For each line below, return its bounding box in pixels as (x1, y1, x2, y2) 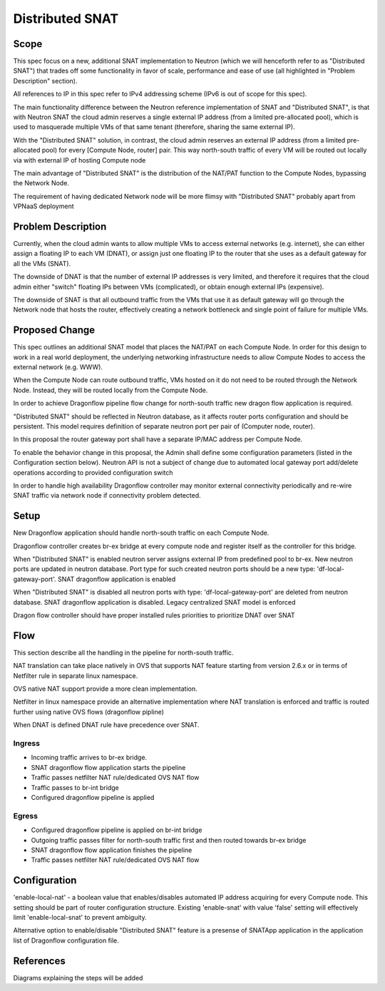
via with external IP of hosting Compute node (13, 155, 146, 164)
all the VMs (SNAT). (13, 259, 71, 267)
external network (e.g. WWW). (13, 363, 103, 371)
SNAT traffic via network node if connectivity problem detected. (13, 491, 201, 500)
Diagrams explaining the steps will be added (13, 973, 143, 982)
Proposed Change (13, 324, 96, 337)
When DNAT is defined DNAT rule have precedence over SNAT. (13, 721, 200, 729)
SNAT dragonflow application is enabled (57, 575, 176, 583)
